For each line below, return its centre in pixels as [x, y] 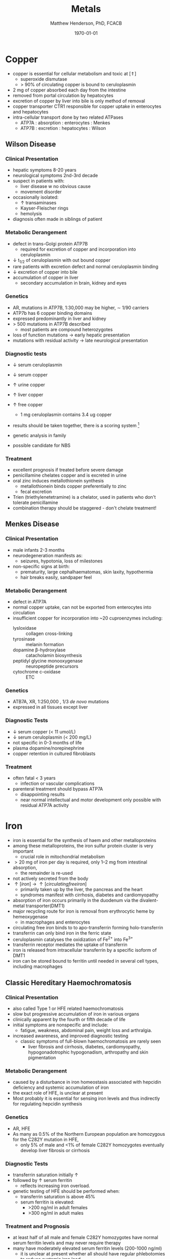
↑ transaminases [38, 203]
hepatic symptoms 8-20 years [45, 170]
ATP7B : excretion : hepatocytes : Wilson [63, 128]
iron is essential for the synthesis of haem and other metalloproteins [84, 840]
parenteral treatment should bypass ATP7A [58, 788]
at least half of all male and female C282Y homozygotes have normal [86, 1237]
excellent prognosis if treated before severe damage [68, 470]
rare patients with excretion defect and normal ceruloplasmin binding [86, 267]
